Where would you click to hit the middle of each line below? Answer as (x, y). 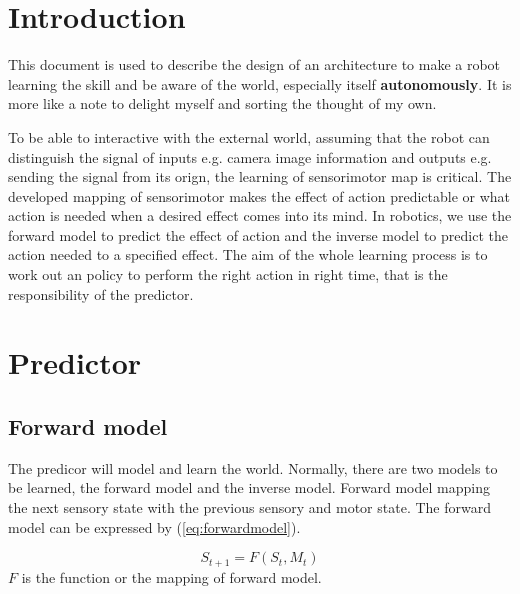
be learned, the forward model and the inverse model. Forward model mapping (249, 487)
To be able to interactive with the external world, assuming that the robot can (249, 136)
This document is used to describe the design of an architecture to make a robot (254, 64)
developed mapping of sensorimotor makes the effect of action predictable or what (259, 195)
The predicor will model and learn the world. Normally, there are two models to (253, 467)
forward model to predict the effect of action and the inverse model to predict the (258, 234)
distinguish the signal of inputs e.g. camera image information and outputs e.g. (250, 156)
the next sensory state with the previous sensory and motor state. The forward (249, 507)
